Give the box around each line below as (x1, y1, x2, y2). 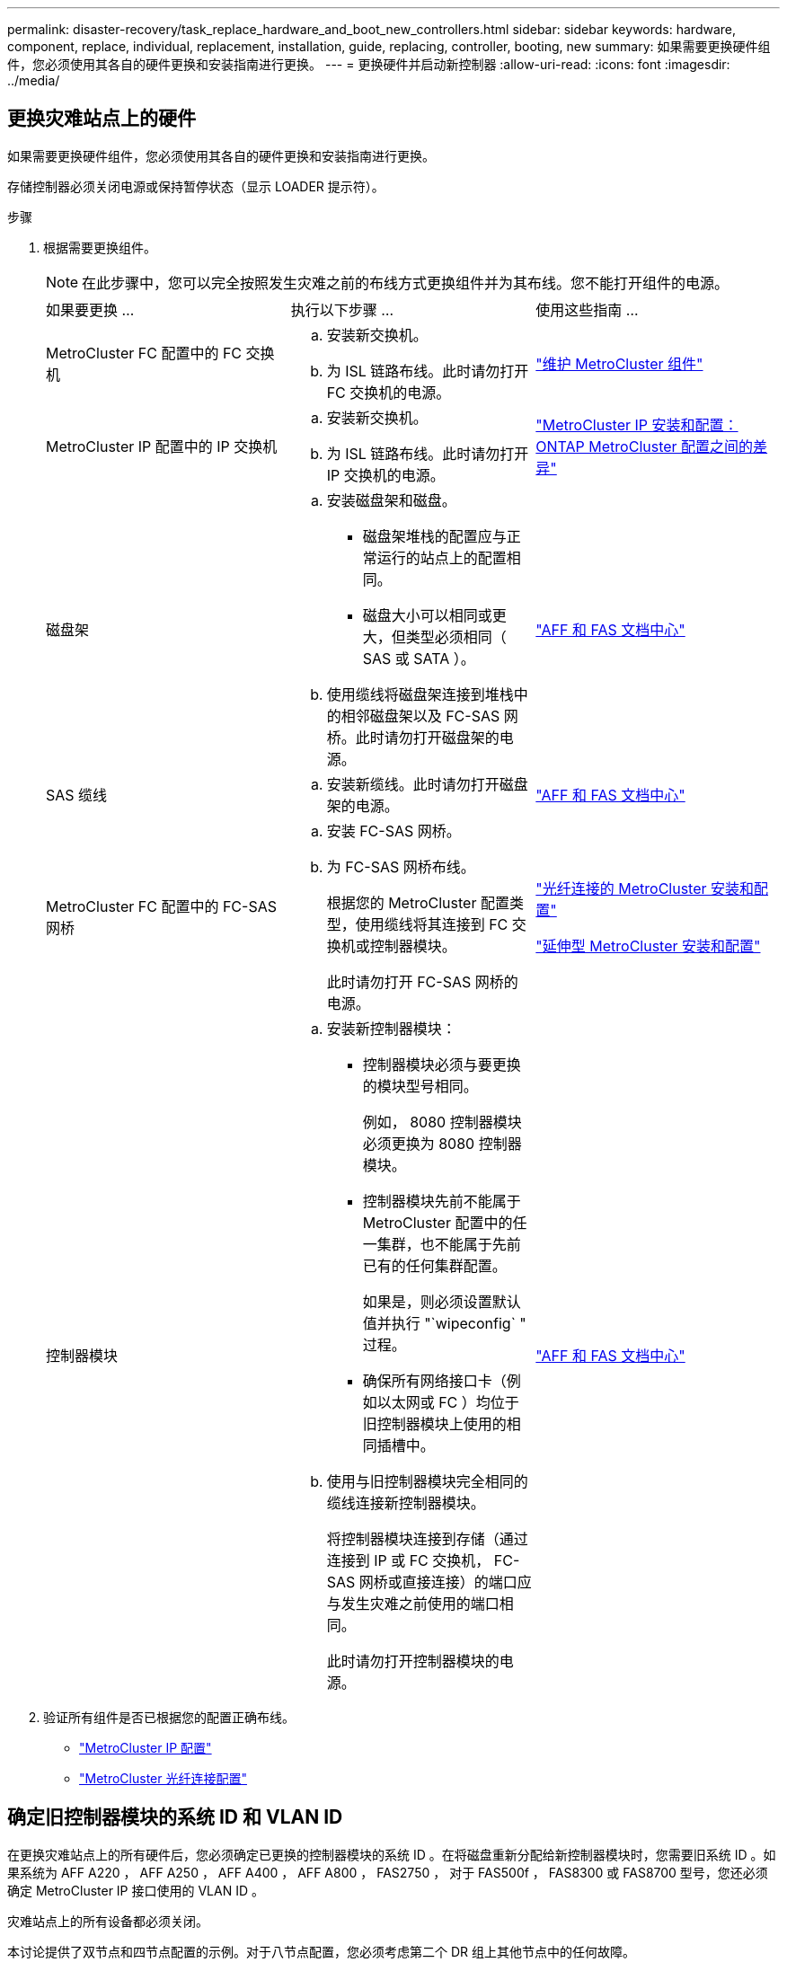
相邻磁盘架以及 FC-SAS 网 (340, 706, 518, 725)
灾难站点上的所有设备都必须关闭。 (7, 1913, 208, 1929)
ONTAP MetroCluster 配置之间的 (535, 437, 754, 455)
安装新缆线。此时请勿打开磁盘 (326, 774, 528, 793)
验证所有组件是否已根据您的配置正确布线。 (43, 1709, 295, 1725)
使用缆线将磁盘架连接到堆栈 (326, 685, 514, 703)
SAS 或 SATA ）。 (362, 649, 475, 667)
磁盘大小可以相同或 (362, 605, 492, 624)
